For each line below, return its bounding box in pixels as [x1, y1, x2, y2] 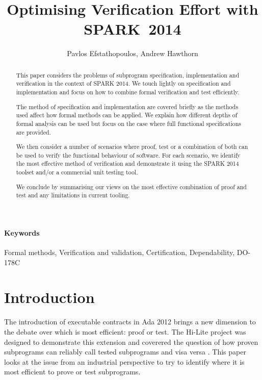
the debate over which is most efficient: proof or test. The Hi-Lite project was [4, 326, 246, 337]
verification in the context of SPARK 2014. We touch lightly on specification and [16, 79, 231, 88]
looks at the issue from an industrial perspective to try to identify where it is [4, 356, 245, 367]
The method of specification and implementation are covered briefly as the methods [16, 102, 239, 111]
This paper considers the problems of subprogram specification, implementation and [16, 70, 240, 79]
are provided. [16, 128, 51, 136]
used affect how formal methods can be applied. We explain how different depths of [16, 111, 238, 119]
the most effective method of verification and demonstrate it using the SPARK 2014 [16, 159, 239, 168]
